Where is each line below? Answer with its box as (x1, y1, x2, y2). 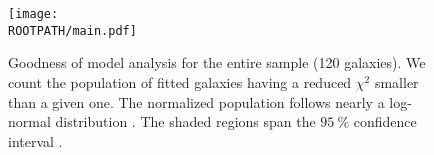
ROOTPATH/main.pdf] (8, 23, 137, 38)
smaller (374, 71, 419, 92)
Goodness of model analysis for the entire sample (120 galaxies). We (8, 52, 426, 73)
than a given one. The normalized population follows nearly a (8, 91, 385, 112)
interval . (8, 130, 63, 151)
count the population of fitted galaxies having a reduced (8, 71, 352, 92)
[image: (8, 7, 59, 21)
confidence (353, 111, 417, 132)
